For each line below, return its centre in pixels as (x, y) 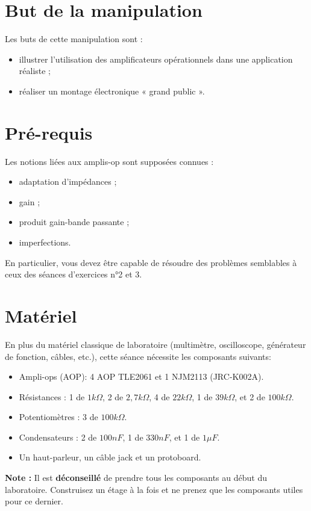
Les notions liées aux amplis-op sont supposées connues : (109, 161)
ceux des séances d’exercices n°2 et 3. (74, 274)
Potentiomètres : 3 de (58, 417)
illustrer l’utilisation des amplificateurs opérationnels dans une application (156, 59)
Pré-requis (49, 132)
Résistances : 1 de (52, 396)
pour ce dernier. (34, 501)
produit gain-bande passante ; (74, 222)
